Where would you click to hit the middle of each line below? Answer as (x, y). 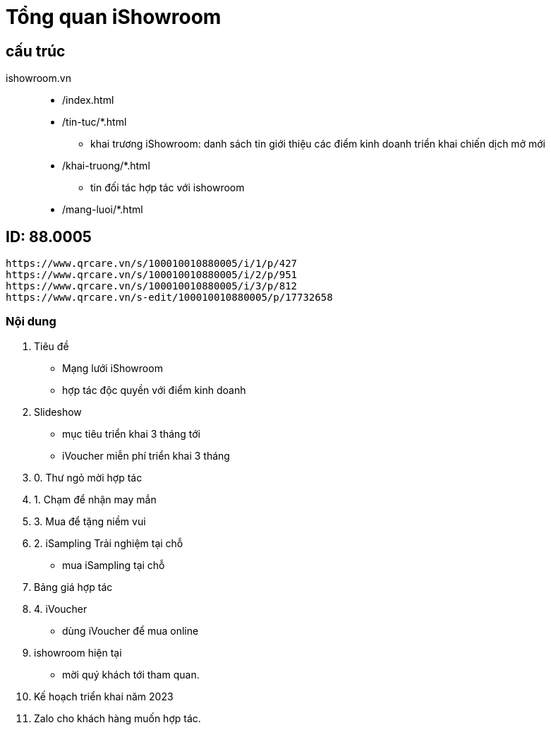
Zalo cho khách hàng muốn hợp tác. (117, 718)
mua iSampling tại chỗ (114, 565)
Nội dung (31, 322)
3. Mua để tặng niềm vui (90, 521)
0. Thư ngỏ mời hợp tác (88, 477)
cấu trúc (36, 51)
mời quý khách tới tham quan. (131, 674)
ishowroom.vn (38, 78)
